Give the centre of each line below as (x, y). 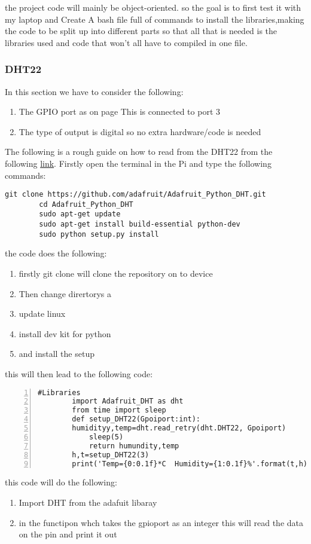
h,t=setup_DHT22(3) (111, 455)
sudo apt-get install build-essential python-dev (140, 224)
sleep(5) (106, 437)
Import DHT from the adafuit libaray (88, 502)
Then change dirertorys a (65, 293)
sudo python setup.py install (99, 234)
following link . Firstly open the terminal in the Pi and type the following (138, 163)
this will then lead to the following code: (79, 374)
